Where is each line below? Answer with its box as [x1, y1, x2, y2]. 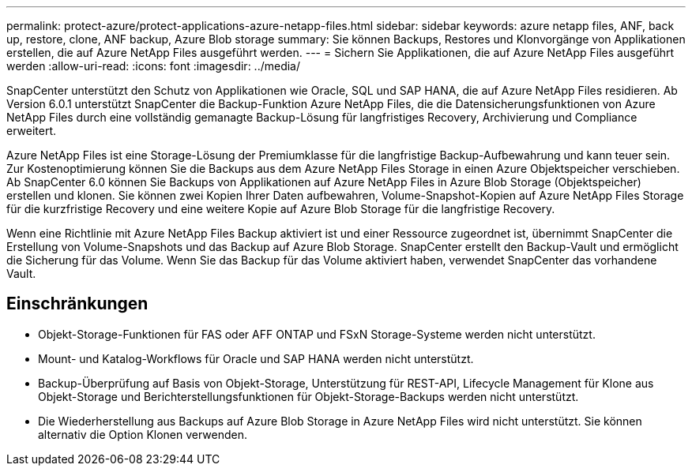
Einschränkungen [6, 294, 149, 314]
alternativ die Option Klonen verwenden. [38, 427, 248, 441]
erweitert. [6, 124, 57, 137]
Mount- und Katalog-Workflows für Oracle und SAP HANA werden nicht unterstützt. [38, 351, 474, 365]
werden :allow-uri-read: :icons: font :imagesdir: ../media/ [6, 59, 301, 73]
